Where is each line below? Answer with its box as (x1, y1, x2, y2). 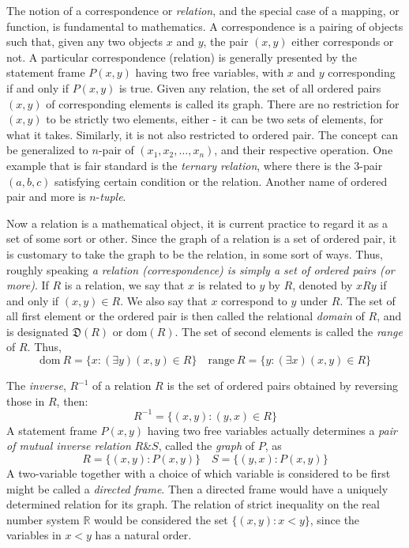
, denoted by (292, 277, 353, 293)
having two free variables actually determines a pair (147, 421, 397, 438)
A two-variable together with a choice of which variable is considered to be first (6, 464, 391, 481)
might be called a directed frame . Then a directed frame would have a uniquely (6, 480, 388, 497)
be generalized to (6, 142, 88, 158)
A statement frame (6, 421, 97, 438)
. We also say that (120, 292, 208, 308)
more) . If (6, 277, 49, 293)
